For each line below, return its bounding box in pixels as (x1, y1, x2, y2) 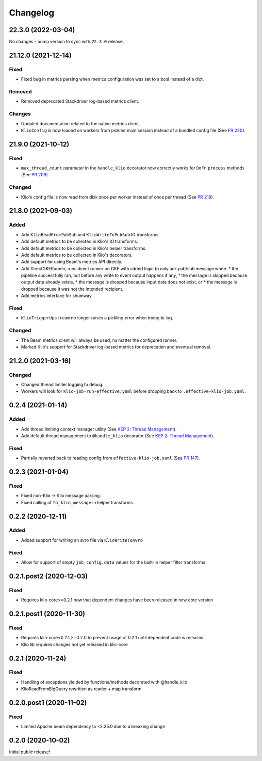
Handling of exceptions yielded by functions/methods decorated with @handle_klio (21, 679, 188, 685)
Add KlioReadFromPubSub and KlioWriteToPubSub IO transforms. (21, 232, 160, 237)
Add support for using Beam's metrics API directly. (21, 259, 123, 265)
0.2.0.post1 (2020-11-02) (9, 699, 87, 707)
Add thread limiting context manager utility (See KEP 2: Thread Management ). (21, 426, 177, 432)
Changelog (9, 7, 54, 18)
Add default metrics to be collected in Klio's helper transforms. (21, 245, 147, 251)
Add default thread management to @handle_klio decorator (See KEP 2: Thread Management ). (21, 433, 214, 439)
